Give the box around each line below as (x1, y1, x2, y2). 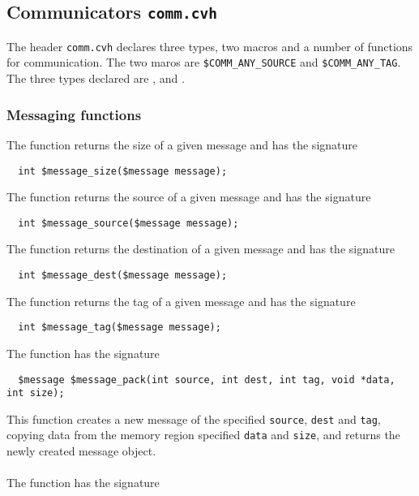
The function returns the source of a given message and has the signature (6, 188, 371, 205)
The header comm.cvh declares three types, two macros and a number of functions (6, 37, 413, 54)
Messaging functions (6, 104, 142, 124)
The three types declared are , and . (6, 70, 185, 87)
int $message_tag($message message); (18, 321, 221, 334)
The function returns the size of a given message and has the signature (6, 136, 357, 153)
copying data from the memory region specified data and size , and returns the (6, 426, 400, 443)
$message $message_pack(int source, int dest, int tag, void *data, (18, 373, 395, 386)
